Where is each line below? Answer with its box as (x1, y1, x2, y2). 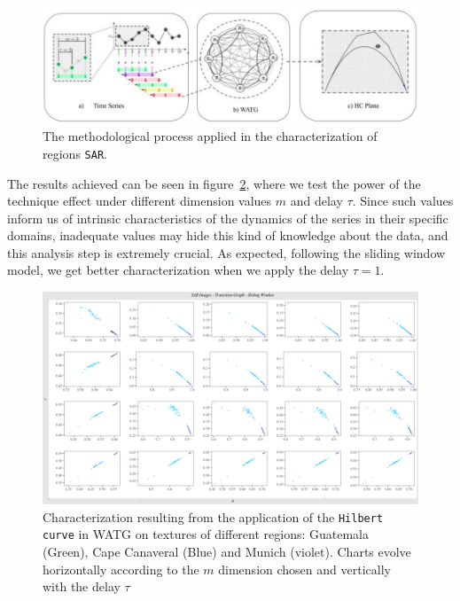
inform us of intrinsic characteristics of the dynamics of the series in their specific (7, 208, 448, 227)
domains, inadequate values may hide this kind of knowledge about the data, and (7, 226, 448, 245)
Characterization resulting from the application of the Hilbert (43, 507, 384, 526)
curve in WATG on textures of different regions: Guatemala (43, 525, 369, 543)
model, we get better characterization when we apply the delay (7, 261, 349, 279)
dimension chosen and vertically (218, 559, 391, 578)
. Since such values (352, 191, 454, 210)
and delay (290, 191, 343, 210)
